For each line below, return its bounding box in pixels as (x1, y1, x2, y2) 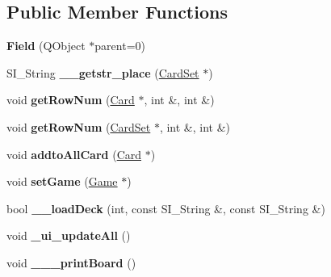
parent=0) (94, 37, 145, 54)
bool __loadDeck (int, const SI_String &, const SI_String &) (6, 199, 325, 216)
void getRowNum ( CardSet (6, 118, 151, 135)
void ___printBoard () (6, 254, 136, 271)
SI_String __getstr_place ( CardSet (6, 64, 199, 81)
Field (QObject (6, 37, 86, 54)
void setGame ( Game (6, 173, 118, 190)
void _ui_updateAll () (6, 227, 131, 244)
